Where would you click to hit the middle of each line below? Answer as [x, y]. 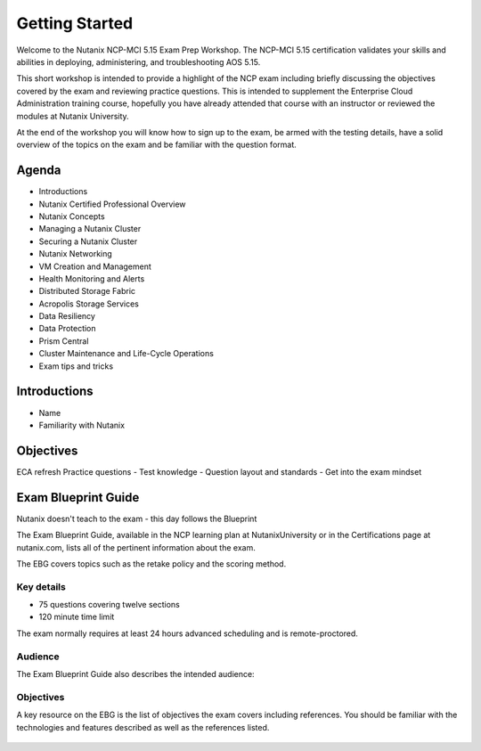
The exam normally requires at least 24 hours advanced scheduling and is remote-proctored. [187, 633]
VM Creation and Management [95, 266]
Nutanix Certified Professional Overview [112, 204]
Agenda [39, 171]
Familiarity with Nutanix [82, 425]
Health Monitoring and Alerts [92, 278]
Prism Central [64, 341]
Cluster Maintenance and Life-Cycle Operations [126, 354]
